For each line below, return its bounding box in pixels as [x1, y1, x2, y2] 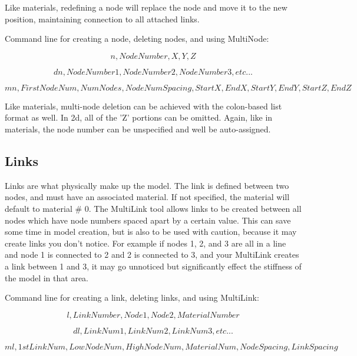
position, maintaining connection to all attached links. [5, 12, 200, 25]
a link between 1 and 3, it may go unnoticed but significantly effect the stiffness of [5, 259, 302, 272]
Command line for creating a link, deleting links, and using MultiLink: [5, 291, 259, 304]
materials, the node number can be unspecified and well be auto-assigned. [5, 122, 271, 135]
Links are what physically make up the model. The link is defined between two [5, 179, 289, 191]
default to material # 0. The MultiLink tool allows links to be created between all [5, 202, 302, 214]
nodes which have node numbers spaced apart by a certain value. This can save [5, 214, 291, 226]
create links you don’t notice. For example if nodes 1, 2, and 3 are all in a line [5, 237, 286, 249]
